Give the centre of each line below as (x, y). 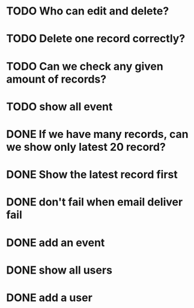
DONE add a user (50, 297)
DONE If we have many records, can (97, 134)
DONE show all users (59, 270)
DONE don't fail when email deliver (95, 202)
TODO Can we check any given (85, 66)
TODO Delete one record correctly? (96, 39)
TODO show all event (59, 106)
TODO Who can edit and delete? (88, 11)
